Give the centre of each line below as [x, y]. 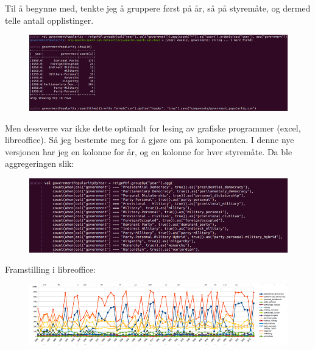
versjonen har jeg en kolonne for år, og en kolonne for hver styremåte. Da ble [149, 151]
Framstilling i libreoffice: [50, 269]
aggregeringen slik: [40, 163]
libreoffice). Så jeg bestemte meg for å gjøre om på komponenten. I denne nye [150, 140]
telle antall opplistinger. [49, 20]
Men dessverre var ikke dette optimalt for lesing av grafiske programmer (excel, [153, 128]
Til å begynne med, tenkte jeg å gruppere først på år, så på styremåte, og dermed [158, 8]
